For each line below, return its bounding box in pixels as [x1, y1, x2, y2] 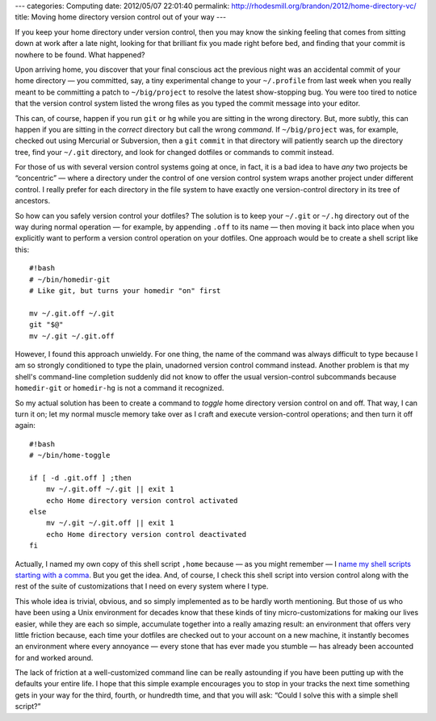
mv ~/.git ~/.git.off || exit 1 [45, 518, 174, 528]
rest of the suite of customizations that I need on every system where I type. [15, 581, 269, 591]
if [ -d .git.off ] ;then [29, 473, 132, 482]
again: [15, 421, 36, 430]
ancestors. [15, 196, 51, 206]
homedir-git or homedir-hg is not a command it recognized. [15, 384, 224, 393]
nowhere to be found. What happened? [15, 49, 145, 60]
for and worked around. [15, 652, 94, 662]
